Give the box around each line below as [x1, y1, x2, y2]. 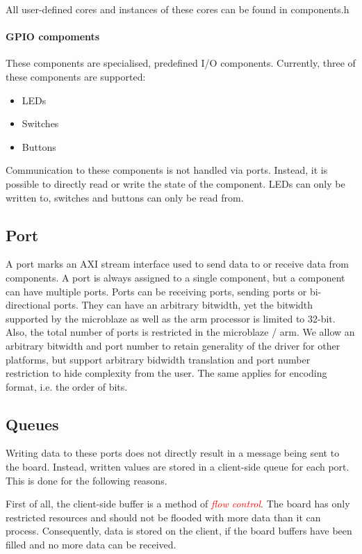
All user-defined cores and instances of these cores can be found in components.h [6, 2, 349, 16]
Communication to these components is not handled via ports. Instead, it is [6, 163, 328, 177]
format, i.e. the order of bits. [6, 379, 128, 393]
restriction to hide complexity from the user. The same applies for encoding [6, 366, 327, 380]
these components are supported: [6, 69, 146, 83]
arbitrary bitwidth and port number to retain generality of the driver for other [6, 338, 340, 352]
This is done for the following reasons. [6, 473, 167, 487]
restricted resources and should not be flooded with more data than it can [6, 510, 321, 524]
